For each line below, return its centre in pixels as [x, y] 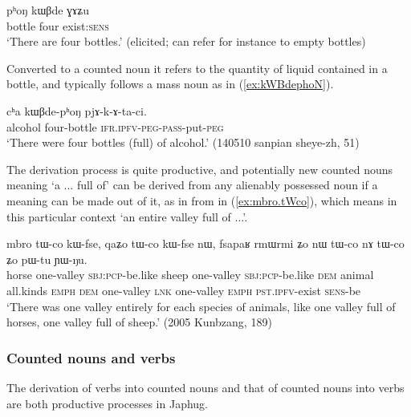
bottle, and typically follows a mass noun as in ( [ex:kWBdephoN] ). [170, 84]
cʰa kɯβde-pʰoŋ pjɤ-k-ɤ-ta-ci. [77, 110]
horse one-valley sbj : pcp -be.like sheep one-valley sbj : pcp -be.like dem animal [190, 275]
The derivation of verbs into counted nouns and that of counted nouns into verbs [205, 387]
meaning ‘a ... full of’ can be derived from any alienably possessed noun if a [192, 185]
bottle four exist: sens [58, 25]
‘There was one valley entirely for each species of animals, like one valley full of [201, 306]
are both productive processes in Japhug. [108, 403]
